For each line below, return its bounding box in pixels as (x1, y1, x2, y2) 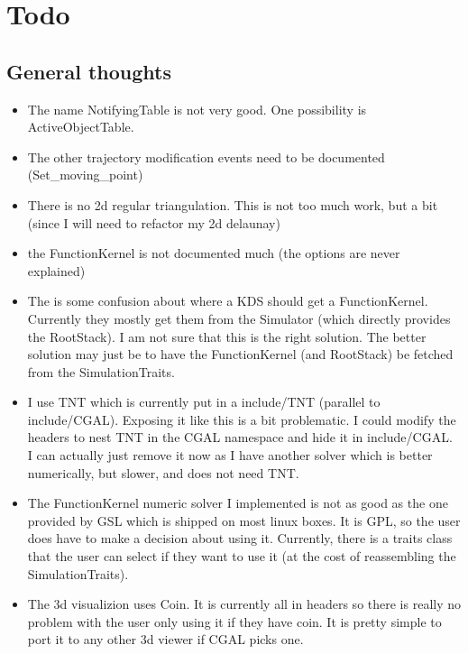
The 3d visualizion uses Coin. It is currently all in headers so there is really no (27, 594, 462, 613)
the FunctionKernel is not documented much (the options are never (27, 244, 400, 263)
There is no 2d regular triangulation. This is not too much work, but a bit (27, 195, 438, 214)
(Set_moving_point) (27, 165, 143, 184)
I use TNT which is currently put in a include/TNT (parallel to (27, 392, 381, 411)
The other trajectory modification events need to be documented (27, 147, 385, 166)
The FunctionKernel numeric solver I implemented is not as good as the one (27, 493, 448, 512)
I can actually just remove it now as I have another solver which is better (27, 446, 433, 465)
